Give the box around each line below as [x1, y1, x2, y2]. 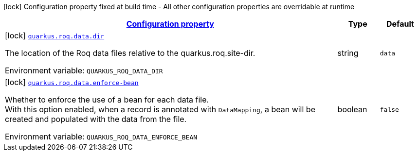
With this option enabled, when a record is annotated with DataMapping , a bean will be [5, 104, 315, 114]
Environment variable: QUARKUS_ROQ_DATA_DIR [5, 66, 163, 75]
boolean [337, 104, 367, 114]
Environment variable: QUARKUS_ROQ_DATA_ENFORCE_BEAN [5, 132, 198, 141]
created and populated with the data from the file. [5, 114, 187, 124]
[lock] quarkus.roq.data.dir [5, 31, 105, 40]
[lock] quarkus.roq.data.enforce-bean [5, 77, 139, 87]
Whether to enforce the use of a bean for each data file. [5, 95, 209, 104]
